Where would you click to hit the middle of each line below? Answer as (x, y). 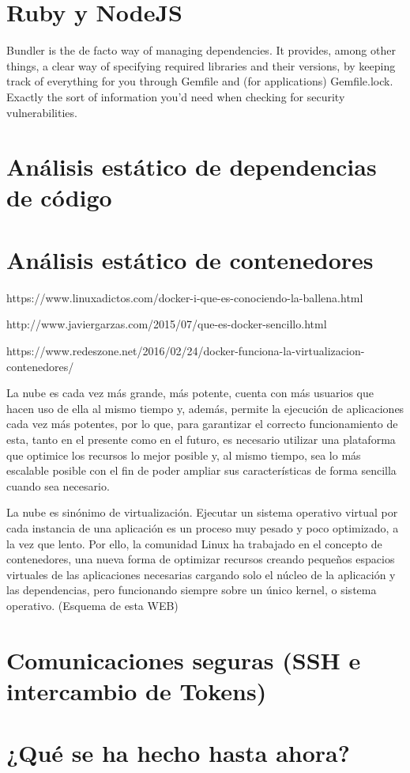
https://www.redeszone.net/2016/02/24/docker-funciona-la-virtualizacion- (186, 350)
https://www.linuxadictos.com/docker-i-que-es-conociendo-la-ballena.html (185, 297)
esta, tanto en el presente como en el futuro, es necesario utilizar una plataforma (201, 439)
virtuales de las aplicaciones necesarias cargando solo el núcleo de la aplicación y (201, 574)
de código (59, 197)
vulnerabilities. (42, 112)
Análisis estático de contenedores (190, 259)
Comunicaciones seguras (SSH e (184, 659)
